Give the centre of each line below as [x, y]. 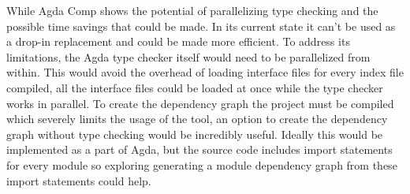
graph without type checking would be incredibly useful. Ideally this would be [195, 134]
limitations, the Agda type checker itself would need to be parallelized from [188, 56]
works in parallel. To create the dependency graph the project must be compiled [200, 103]
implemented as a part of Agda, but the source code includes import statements [199, 149]
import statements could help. [79, 180]
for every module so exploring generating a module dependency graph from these [202, 164]
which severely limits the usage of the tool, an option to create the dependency [197, 119]
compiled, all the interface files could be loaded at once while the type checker [195, 87]
